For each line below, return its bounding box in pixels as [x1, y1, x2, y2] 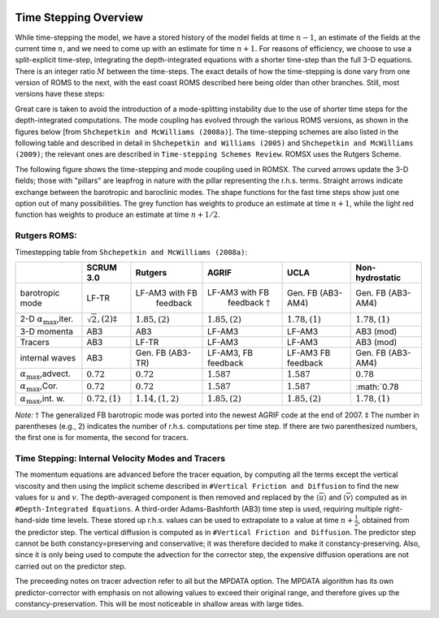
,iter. [56, 313, 74, 325]
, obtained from [358, 516, 410, 525]
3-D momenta [20, 326, 73, 337]
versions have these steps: [15, 89, 105, 99]
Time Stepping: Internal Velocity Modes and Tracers [15, 453, 226, 465]
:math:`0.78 [355, 381, 399, 392]
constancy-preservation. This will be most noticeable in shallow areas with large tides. [15, 599, 304, 609]
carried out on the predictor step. [15, 561, 127, 571]
